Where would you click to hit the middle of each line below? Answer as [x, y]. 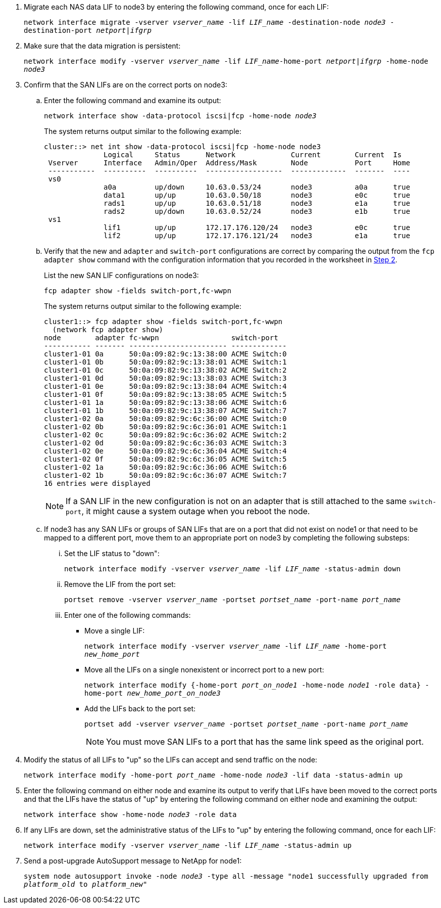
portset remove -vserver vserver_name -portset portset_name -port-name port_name [232, 600]
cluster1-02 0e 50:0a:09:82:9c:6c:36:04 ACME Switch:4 [165, 451]
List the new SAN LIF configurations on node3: [121, 275]
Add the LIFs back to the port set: [140, 709]
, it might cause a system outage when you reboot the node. [196, 511]
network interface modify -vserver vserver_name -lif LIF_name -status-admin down [232, 569]
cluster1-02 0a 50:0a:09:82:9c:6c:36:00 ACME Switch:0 [165, 419]
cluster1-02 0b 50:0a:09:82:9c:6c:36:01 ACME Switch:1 [165, 427]
